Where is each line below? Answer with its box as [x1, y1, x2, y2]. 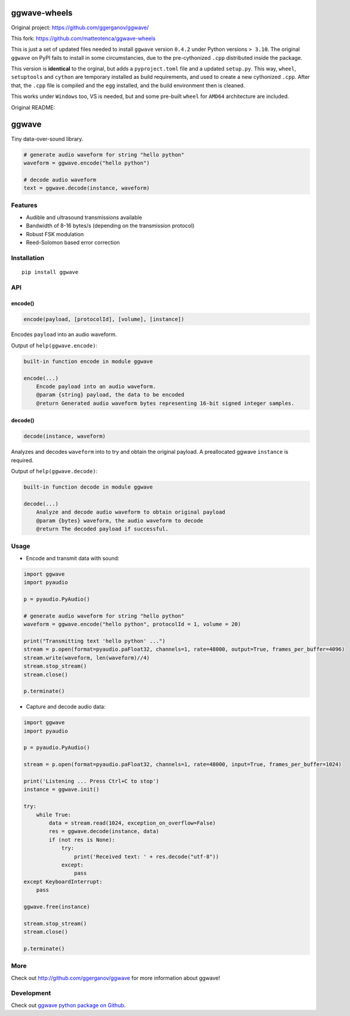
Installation [11, 254, 45, 262]
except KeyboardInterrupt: [23, 878, 103, 885]
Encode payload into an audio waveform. [36, 383, 156, 390]
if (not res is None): [48, 836, 116, 843]
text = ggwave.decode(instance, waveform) [23, 185, 150, 191]
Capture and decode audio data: [26, 703, 106, 710]
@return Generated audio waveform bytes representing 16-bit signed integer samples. [36, 399, 295, 407]
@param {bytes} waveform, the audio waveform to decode [36, 517, 204, 524]
